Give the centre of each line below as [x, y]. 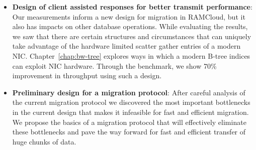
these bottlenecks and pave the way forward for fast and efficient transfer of [129, 132]
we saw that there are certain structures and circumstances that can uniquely [132, 36]
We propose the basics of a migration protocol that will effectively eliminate [129, 122]
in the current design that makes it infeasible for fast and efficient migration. [131, 112]
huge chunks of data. [44, 141]
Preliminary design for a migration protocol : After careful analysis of [129, 92]
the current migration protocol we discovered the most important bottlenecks [131, 102]
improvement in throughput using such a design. [87, 76]
